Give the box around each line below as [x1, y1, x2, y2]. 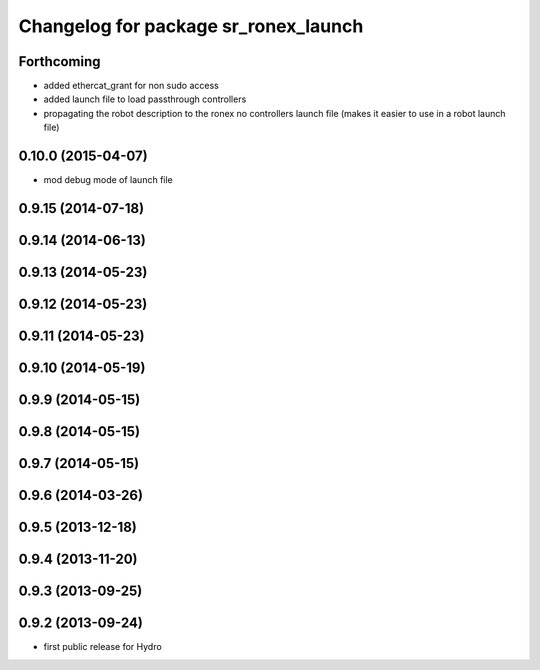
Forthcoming [18, 53, 101, 70]
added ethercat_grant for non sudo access [43, 80, 219, 92]
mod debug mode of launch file [43, 174, 174, 186]
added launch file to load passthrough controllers [43, 93, 247, 105]
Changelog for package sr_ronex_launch [18, 15, 364, 37]
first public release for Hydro [43, 641, 162, 653]
